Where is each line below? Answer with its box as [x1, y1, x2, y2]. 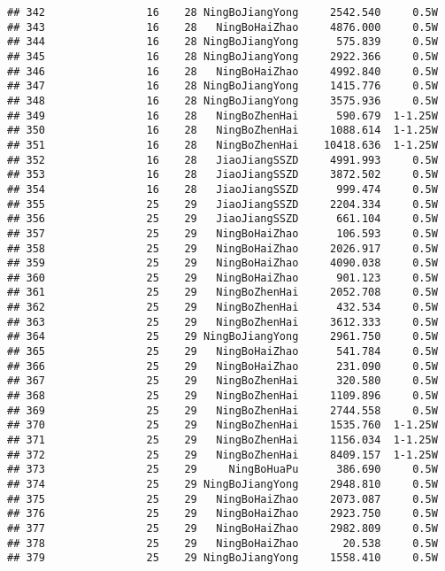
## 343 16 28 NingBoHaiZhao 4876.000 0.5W [7, 20, 438, 34]
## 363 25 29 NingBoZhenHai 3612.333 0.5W [7, 315, 438, 328]
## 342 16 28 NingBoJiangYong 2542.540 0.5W [7, 6, 438, 19]
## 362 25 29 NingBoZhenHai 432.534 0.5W [7, 301, 438, 314]
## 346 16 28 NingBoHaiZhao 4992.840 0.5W [7, 65, 438, 78]
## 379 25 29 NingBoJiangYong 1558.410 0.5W [7, 552, 438, 565]
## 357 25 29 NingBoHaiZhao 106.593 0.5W [7, 227, 438, 240]
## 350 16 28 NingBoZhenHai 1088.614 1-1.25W [7, 124, 438, 137]
